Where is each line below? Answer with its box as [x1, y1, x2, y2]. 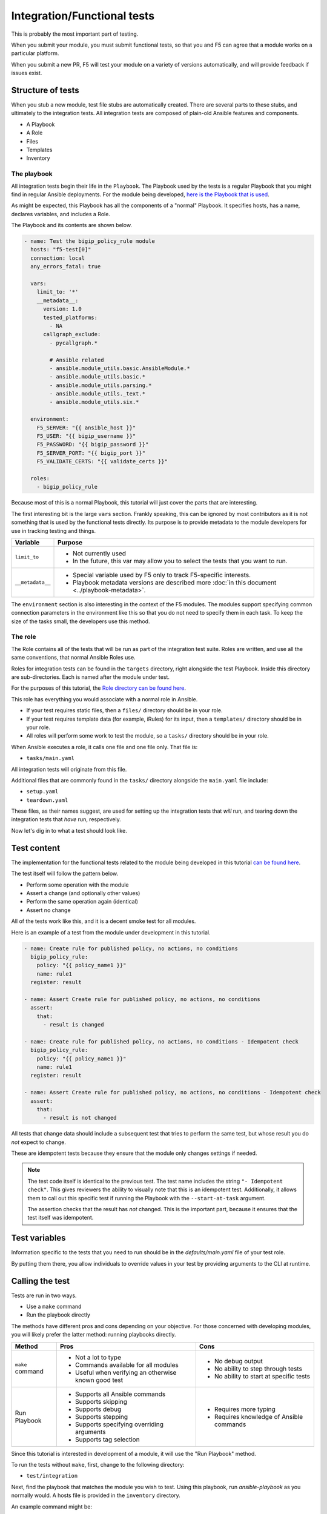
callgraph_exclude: [43, 331, 101, 338]
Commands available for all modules [74, 1360, 179, 1369]
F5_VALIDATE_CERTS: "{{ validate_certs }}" [36, 458, 168, 465]
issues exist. [11, 70, 42, 77]
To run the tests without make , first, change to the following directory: [11, 1461, 185, 1468]
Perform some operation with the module [26, 881, 130, 888]
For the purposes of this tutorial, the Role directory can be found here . [11, 684, 187, 692]
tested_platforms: [43, 314, 98, 321]
